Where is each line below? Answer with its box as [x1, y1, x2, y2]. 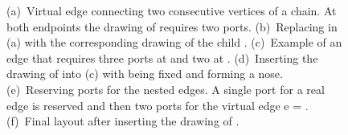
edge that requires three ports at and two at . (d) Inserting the [6, 49, 318, 66]
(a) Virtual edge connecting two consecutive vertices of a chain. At [6, 2, 337, 18]
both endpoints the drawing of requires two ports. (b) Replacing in [6, 18, 338, 35]
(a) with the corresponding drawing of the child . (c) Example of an [6, 34, 342, 51]
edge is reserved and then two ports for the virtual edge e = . [6, 96, 309, 113]
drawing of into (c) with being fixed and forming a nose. [6, 65, 283, 82]
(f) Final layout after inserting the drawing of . [6, 112, 240, 129]
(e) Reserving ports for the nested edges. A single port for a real [6, 80, 325, 97]
